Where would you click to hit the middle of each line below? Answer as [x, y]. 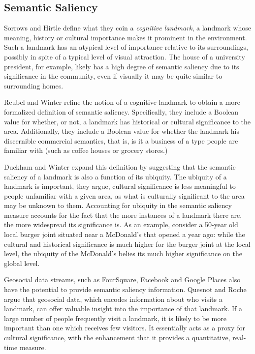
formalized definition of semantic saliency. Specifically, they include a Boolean [121, 111]
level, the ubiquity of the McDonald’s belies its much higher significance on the [123, 253]
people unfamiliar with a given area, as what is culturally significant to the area [124, 195]
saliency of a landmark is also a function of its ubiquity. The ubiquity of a [115, 176]
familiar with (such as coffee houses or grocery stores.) [86, 150]
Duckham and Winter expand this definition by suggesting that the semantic [120, 166]
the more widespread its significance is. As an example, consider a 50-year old [121, 224]
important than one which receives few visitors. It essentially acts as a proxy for [125, 328]
